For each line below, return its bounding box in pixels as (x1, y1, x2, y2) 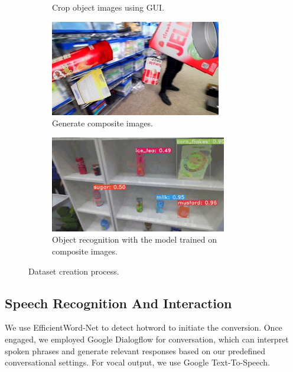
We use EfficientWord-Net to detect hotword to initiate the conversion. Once (5, 321, 282, 334)
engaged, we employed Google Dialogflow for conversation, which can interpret (5, 332, 289, 345)
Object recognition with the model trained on (52, 233, 217, 246)
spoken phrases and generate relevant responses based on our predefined (5, 344, 265, 357)
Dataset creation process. (28, 265, 119, 277)
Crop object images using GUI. (52, 1, 165, 13)
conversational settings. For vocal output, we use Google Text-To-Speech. (5, 356, 271, 368)
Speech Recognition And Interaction (5, 293, 232, 312)
